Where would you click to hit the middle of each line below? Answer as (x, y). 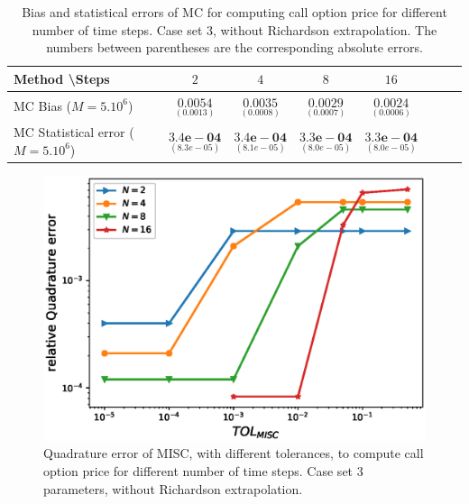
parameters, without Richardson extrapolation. (173, 488)
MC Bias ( (43, 105)
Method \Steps (62, 78)
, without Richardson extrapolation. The (325, 29)
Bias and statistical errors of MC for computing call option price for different (234, 12)
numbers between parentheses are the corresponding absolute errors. (234, 47)
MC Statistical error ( (74, 132)
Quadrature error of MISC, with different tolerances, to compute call (234, 453)
